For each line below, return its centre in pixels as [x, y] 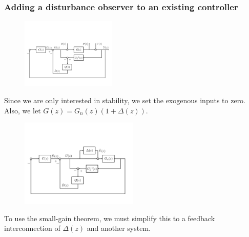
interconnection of [32, 228]
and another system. [119, 228]
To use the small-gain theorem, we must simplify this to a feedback [110, 218]
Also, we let [23, 110]
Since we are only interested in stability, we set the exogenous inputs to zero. [125, 100]
